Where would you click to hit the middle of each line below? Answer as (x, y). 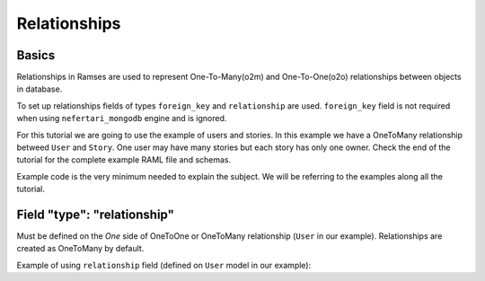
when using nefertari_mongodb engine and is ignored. (122, 119)
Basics (36, 55)
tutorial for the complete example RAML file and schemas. (124, 160)
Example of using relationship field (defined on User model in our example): (164, 265)
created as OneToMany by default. (80, 249)
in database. (40, 89)
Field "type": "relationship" (95, 215)
